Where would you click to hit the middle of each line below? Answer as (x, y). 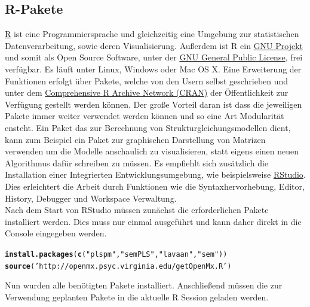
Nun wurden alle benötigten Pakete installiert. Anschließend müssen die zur (144, 285)
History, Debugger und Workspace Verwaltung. (91, 198)
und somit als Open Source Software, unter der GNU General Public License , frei (154, 57)
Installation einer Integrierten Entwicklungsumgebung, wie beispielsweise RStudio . (155, 174)
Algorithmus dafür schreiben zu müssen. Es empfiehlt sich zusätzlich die (137, 162)
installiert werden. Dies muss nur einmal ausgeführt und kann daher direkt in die (153, 221)
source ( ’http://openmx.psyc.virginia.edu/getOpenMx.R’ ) (118, 266)
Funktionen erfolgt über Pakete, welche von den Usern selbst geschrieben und (147, 80)
